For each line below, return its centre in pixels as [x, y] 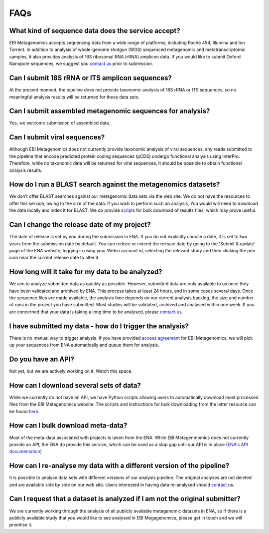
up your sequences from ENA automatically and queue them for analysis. [84, 345]
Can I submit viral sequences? [57, 137]
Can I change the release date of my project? [80, 225]
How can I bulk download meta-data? [68, 425]
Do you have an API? [42, 359]
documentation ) [26, 452]
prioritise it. [21, 525]
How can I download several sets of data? [75, 385]
